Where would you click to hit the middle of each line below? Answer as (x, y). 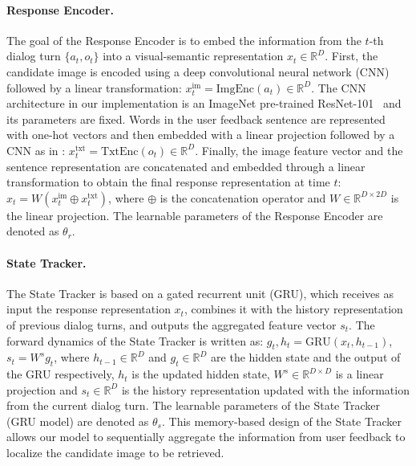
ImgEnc (235, 89)
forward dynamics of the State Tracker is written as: (135, 340)
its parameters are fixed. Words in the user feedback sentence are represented (196, 119)
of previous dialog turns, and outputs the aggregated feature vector (172, 324)
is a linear (359, 374)
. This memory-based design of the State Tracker (281, 421)
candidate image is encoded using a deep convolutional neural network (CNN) (198, 71)
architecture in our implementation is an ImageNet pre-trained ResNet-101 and (204, 103)
